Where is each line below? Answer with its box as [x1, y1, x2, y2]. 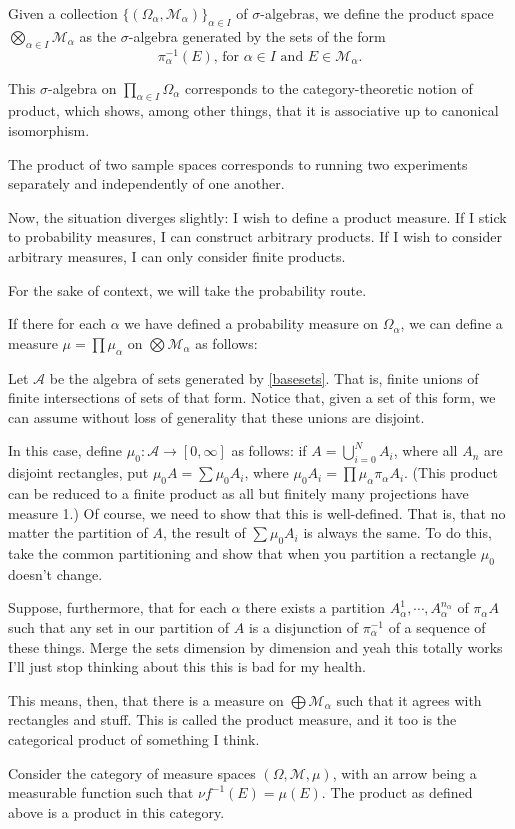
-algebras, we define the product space [260, 3, 494, 23]
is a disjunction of [248, 616, 359, 637]
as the [79, 25, 117, 46]
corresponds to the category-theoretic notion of [184, 77, 473, 98]
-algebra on [47, 77, 117, 98]
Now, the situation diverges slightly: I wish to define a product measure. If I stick [8, 206, 507, 227]
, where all [393, 440, 458, 461]
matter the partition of [8, 522, 148, 543]
